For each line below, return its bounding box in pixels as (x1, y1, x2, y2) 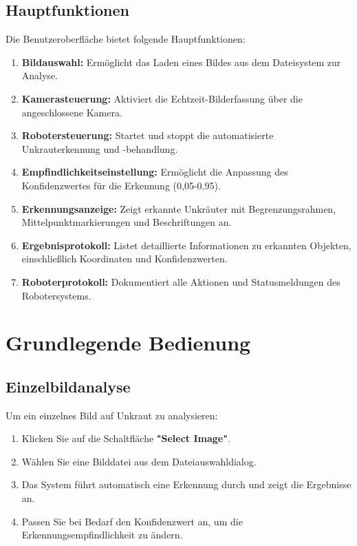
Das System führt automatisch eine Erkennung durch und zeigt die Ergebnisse (21, 477, 351, 492)
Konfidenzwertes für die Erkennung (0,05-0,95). (21, 178, 221, 192)
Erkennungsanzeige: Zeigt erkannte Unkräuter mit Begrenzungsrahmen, (21, 201, 336, 216)
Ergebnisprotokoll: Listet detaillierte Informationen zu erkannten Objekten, (21, 238, 351, 252)
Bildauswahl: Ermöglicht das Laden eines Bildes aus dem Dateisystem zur (21, 54, 341, 69)
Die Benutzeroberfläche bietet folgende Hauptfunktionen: (6, 32, 246, 46)
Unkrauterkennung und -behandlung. (21, 141, 178, 156)
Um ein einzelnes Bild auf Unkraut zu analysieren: (6, 408, 218, 422)
